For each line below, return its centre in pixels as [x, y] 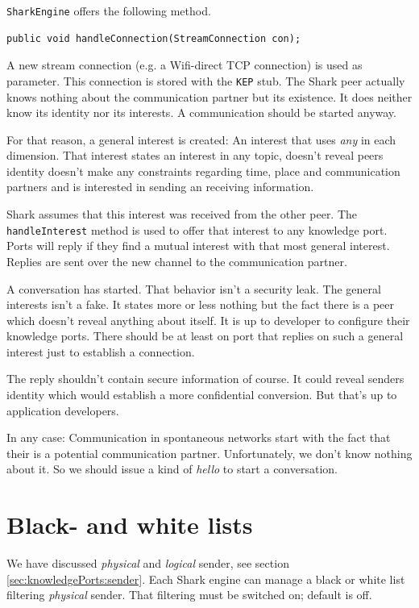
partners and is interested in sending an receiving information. [160, 187]
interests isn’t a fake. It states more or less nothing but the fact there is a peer [201, 304]
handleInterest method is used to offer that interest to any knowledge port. [197, 229]
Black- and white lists [130, 525]
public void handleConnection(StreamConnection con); [154, 38]
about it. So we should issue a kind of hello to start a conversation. [172, 469]
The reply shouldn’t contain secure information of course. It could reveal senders [205, 379]
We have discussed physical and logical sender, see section [148, 563]
